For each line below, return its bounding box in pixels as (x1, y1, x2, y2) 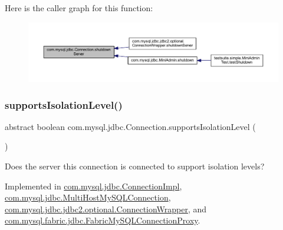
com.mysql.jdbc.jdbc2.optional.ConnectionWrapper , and (5, 202, 207, 215)
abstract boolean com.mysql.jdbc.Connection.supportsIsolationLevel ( (5, 120, 256, 132)
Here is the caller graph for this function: (5, 2, 153, 14)
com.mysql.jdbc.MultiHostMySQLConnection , (5, 191, 171, 204)
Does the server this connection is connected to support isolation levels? (5, 160, 265, 172)
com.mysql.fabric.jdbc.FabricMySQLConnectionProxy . (5, 214, 200, 226)
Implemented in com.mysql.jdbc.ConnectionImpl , (5, 179, 182, 192)
